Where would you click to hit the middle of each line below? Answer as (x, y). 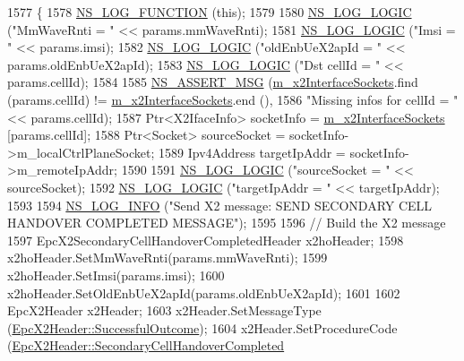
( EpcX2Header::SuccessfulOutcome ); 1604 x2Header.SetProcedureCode (202, 327)
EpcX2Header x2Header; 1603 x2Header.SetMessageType (164, 310)
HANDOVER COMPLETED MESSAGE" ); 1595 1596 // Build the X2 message (227, 223)
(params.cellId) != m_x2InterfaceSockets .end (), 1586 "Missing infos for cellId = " (233, 99)
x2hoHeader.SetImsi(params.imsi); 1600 (116, 275)
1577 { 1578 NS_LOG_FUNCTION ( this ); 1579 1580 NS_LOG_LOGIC (210, 12)
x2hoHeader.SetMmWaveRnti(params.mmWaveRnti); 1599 (168, 258)
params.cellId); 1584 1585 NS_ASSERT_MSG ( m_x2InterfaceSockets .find (213, 82)
